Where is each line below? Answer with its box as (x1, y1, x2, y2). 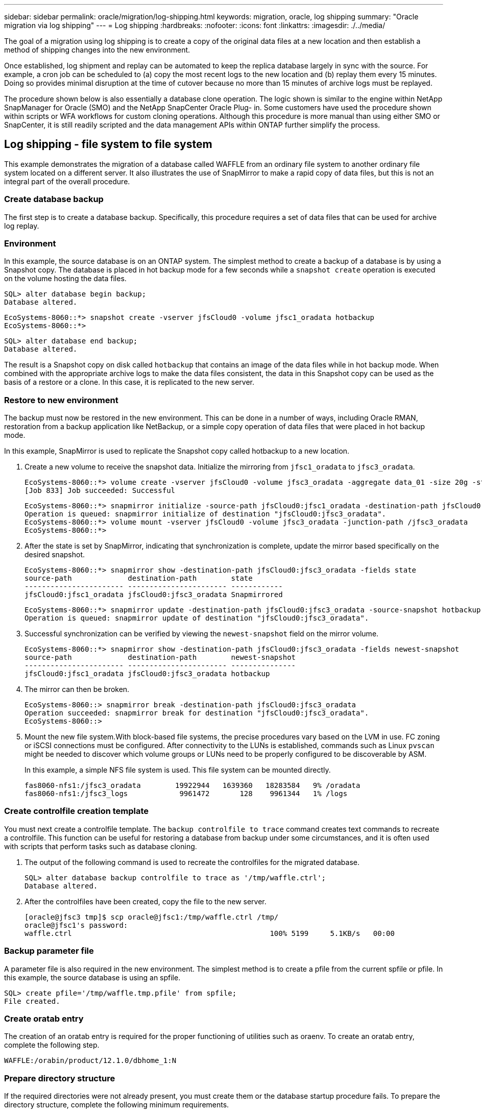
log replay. (4, 221, 39, 230)
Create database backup (4, 194, 104, 205)
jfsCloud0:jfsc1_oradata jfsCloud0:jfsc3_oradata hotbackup (25, 670, 270, 678)
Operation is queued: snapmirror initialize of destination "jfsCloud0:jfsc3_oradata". (25, 510, 387, 518)
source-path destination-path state (25, 574, 253, 583)
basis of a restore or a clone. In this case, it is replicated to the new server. (4, 378, 255, 387)
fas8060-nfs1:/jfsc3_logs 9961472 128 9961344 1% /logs (25, 789, 348, 798)
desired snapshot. (25, 550, 85, 559)
